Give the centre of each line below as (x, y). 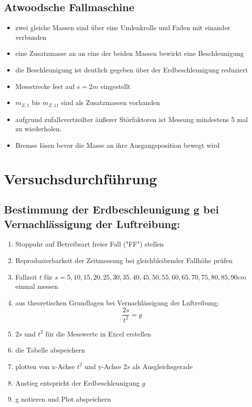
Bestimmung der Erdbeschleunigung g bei (111, 209)
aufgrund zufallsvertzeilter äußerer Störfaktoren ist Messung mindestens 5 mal (132, 119)
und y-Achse (103, 366)
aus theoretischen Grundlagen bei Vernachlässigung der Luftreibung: (117, 302)
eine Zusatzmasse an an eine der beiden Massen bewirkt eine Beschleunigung (130, 53)
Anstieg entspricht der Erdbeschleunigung (77, 382)
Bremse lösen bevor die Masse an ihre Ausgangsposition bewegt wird (118, 145)
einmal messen (37, 286)
